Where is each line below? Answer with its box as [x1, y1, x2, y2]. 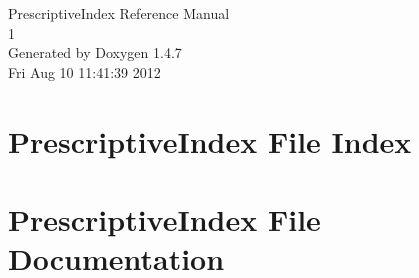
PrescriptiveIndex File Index [8, 120, 412, 161]
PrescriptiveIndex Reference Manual [8, 3, 230, 23]
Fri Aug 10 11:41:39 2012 [8, 61, 161, 82]
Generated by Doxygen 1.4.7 [8, 42, 182, 63]
